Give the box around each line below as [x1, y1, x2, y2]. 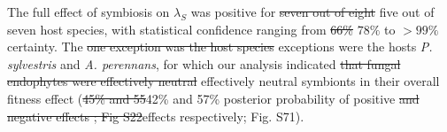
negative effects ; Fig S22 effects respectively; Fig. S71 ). [7, 106, 304, 125]
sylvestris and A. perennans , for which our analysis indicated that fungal [7, 54, 401, 73]
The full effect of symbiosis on [7, 3, 170, 20]
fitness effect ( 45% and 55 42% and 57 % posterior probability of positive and [7, 89, 420, 107]
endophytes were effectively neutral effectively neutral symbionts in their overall [7, 72, 440, 90]
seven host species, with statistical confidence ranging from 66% [7, 19, 353, 38]
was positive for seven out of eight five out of [190, 3, 435, 20]
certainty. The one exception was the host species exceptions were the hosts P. [7, 37, 433, 56]
